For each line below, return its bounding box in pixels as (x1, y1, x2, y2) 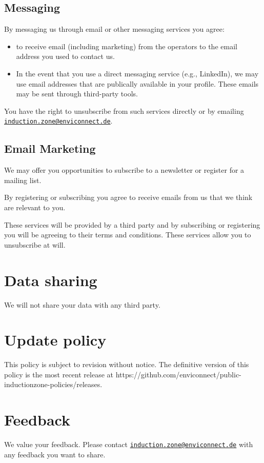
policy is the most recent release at (4, 369, 113, 379)
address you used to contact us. (16, 51, 115, 62)
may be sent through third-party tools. (16, 88, 138, 99)
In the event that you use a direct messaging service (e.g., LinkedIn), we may (16, 68, 259, 78)
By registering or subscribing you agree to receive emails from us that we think (4, 192, 253, 203)
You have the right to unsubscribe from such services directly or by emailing (4, 105, 244, 116)
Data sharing (4, 269, 97, 290)
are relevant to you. (4, 202, 66, 212)
